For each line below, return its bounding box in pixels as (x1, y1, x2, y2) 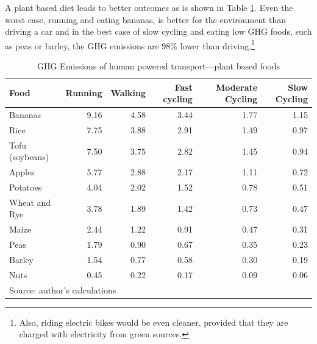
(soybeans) (9, 150, 49, 163)
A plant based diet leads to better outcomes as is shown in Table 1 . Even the (5, 1, 293, 13)
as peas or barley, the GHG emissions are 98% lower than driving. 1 (5, 37, 255, 52)
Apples (9, 166, 35, 178)
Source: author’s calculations (9, 283, 116, 296)
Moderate (215, 80, 258, 93)
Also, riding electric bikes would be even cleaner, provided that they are (19, 315, 288, 328)
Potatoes (9, 181, 42, 194)
